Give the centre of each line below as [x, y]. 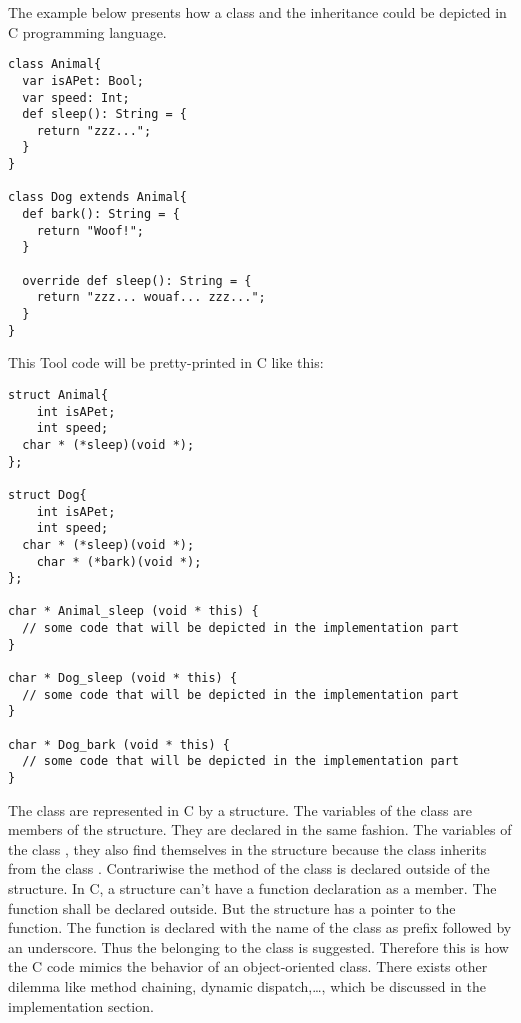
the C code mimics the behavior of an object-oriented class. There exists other [248, 966]
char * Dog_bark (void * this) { [119, 744]
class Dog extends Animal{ [97, 197]
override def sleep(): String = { [137, 280]
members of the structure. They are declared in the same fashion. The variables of [260, 829]
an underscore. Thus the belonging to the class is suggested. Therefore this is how [258, 946]
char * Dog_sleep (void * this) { [123, 678]
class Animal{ [55, 64]
